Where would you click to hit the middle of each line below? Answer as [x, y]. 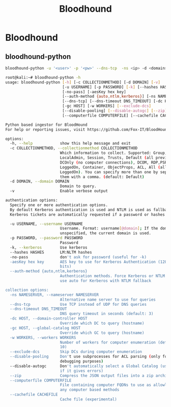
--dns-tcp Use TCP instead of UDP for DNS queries [78, 304]
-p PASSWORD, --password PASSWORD [46, 238]
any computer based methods [90, 390]
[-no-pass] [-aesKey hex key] [94, 92]
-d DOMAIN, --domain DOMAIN [40, 182]
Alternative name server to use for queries [108, 300]
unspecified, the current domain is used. [106, 233]
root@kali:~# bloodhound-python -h [43, 77]
